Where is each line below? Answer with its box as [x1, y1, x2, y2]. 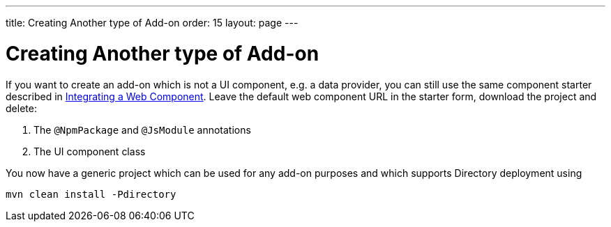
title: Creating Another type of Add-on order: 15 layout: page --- [6, 17, 299, 29]
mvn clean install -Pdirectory [6, 188, 176, 200]
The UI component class [33, 145, 146, 157]
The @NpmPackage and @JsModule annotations [33, 123, 251, 136]
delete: [6, 102, 37, 114]
